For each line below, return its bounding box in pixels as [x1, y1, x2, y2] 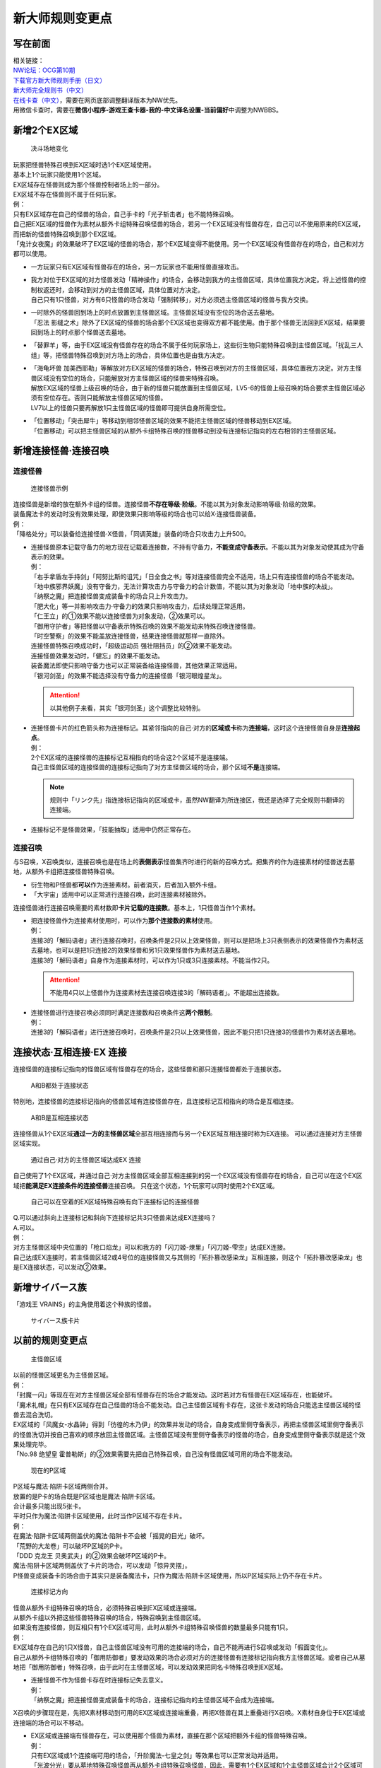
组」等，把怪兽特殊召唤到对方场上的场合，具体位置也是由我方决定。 [30, 351, 229, 359]
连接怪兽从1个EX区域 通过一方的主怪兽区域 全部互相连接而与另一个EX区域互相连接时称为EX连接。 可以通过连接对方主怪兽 [13, 1129, 363, 1138]
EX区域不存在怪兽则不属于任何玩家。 [13, 190, 120, 198]
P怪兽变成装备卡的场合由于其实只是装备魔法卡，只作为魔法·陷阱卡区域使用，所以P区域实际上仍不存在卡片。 [13, 1571, 326, 1580]
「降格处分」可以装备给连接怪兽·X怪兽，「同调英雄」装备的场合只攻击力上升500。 [13, 530, 250, 538]
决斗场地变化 [30, 144, 68, 153]
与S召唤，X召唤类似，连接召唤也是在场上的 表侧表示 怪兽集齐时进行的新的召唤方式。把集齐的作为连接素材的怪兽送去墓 [13, 858, 356, 866]
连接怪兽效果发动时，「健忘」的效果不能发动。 [30, 651, 164, 660]
